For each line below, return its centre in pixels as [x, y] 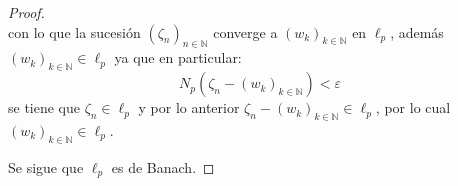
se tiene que [44, 107]
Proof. [26, 12]
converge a [245, 31]
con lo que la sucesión [74, 31]
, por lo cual [413, 107]
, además [417, 31]
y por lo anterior [189, 107]
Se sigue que [46, 166]
